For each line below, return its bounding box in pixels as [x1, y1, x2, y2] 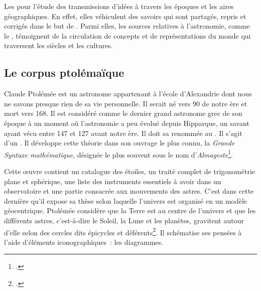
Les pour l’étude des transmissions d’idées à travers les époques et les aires [4, 1, 234, 11]
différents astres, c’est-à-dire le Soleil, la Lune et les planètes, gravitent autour [4, 215, 244, 225]
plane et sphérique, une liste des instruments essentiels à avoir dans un [4, 176, 221, 186]
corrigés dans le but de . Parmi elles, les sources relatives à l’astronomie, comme [4, 21, 250, 31]
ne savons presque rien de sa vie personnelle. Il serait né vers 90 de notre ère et [4, 98, 247, 108]
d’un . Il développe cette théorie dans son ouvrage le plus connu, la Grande [4, 137, 235, 148]
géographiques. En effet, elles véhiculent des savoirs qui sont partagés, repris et [4, 11, 246, 21]
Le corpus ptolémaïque [4, 65, 124, 80]
